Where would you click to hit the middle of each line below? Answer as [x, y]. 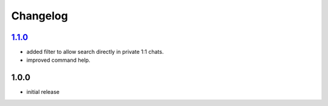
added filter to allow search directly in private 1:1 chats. [95, 52]
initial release [43, 92]
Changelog [39, 16]
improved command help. [58, 60]
